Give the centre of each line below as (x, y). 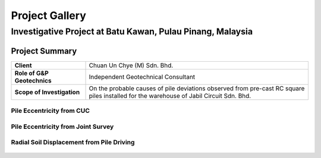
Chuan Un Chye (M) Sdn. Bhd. (131, 65)
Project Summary (44, 51)
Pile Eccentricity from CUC (51, 111)
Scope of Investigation (47, 92)
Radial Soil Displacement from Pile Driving (73, 143)
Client (23, 65)
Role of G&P (32, 73)
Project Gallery (48, 15)
